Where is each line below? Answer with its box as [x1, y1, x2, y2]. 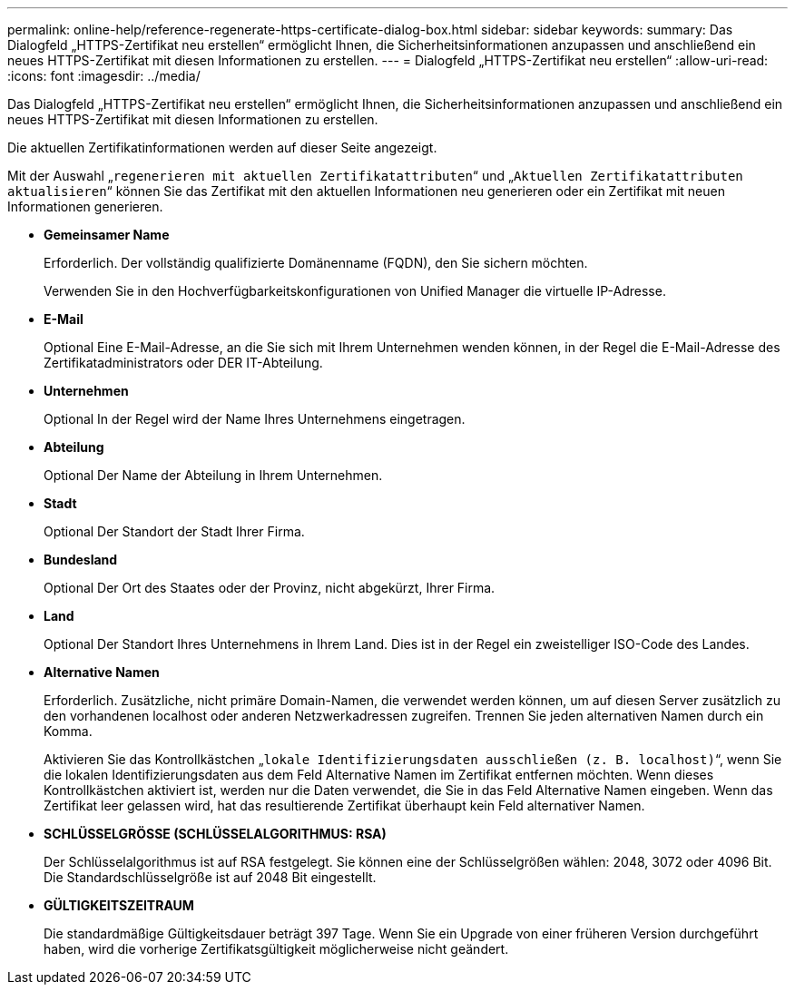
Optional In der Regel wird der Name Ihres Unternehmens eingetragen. [44, 411, 466, 427]
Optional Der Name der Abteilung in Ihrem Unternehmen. [44, 467, 383, 483]
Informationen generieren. [7, 199, 163, 214]
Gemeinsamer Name [44, 227, 170, 242]
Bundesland [44, 552, 118, 567]
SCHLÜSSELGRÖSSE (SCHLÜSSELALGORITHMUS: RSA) [44, 826, 387, 841]
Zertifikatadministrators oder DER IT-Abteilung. [44, 355, 323, 370]
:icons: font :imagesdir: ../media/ [7, 68, 201, 83]
